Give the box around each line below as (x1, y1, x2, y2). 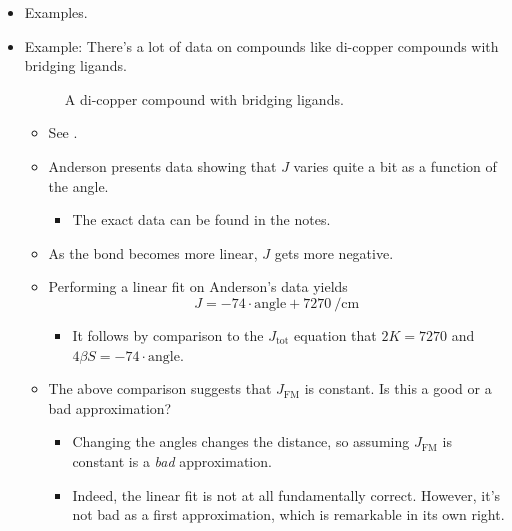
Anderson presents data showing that (48, 155, 277, 176)
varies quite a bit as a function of (293, 155, 497, 176)
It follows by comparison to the (72, 324, 264, 345)
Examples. (24, 2, 88, 22)
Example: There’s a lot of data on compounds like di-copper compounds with (24, 35, 499, 56)
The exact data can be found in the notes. (72, 209, 331, 230)
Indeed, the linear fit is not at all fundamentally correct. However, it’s (72, 484, 501, 505)
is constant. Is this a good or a (304, 378, 492, 399)
